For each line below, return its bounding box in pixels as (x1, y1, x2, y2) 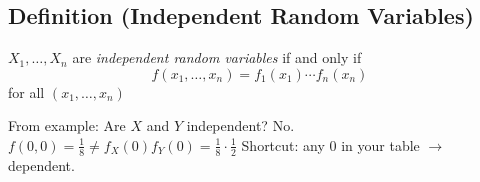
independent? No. (186, 115, 295, 136)
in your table (341, 134, 420, 155)
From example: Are (8, 115, 126, 136)
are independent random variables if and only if (72, 47, 362, 68)
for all (8, 81, 45, 102)
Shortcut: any (241, 134, 325, 155)
